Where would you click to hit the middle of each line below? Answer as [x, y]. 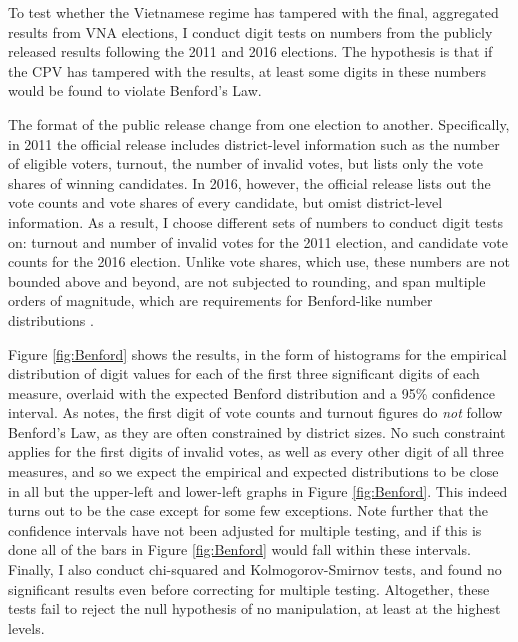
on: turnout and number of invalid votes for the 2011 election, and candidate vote [258, 241]
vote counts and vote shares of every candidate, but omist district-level [225, 202]
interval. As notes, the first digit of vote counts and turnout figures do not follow [255, 412]
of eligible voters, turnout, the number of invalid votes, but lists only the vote [245, 163]
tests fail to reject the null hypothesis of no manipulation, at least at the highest [254, 608]
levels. [26, 627]
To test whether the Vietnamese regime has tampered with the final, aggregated [253, 12]
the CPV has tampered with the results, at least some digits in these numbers [247, 70]
